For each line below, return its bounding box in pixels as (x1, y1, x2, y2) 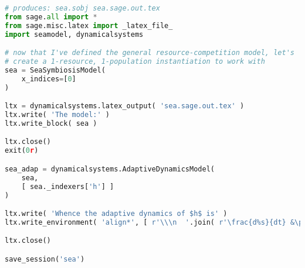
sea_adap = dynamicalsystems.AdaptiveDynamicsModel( (5, 164, 215, 173)
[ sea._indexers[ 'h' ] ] (21, 182, 114, 191)
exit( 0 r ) (5, 146, 39, 155)
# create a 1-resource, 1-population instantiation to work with (5, 57, 265, 66)
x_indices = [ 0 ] (21, 74, 76, 83)
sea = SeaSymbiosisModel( (5, 66, 106, 74)
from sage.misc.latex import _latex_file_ (5, 21, 173, 30)
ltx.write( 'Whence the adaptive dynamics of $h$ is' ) (5, 209, 228, 218)
